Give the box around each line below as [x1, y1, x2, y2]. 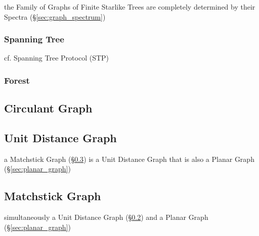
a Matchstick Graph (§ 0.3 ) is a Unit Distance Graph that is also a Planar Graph [4, 153, 254, 164]
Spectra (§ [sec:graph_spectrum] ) [4, 11, 106, 22]
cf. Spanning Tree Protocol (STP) [4, 52, 109, 63]
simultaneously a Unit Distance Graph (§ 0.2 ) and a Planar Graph [4, 212, 208, 222]
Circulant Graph [4, 100, 93, 116]
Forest [4, 74, 30, 86]
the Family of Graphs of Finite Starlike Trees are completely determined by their [4, 2, 255, 12]
